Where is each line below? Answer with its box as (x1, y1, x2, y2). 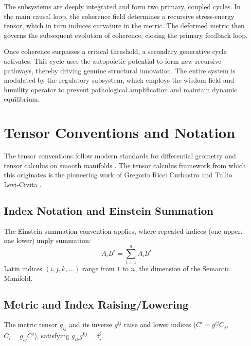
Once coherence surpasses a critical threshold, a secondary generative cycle (4, 46, 227, 56)
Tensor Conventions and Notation (4, 122, 235, 142)
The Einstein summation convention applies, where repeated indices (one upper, (4, 225, 243, 236)
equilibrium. (4, 94, 40, 104)
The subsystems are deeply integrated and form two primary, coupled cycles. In (4, 1, 241, 11)
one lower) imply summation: (4, 235, 91, 245)
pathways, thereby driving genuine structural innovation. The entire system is (4, 65, 235, 75)
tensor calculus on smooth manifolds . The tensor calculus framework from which (4, 160, 246, 170)
